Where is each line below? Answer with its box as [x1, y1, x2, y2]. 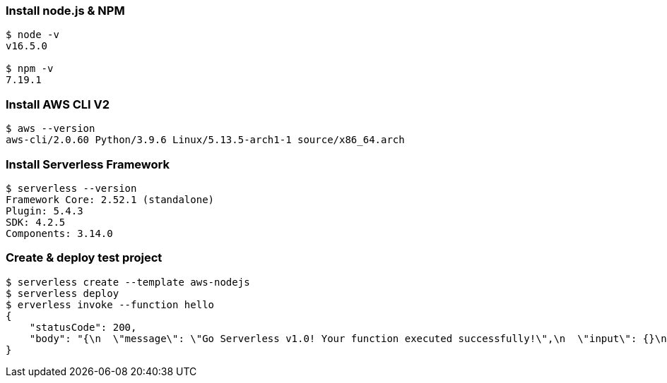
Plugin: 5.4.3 [6, 205, 83, 217]
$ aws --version [6, 123, 95, 135]
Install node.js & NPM [6, 4, 125, 18]
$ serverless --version [6, 182, 137, 194]
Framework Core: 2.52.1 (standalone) [6, 193, 215, 205]
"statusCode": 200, [29, 321, 137, 333]
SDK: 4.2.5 [6, 216, 66, 228]
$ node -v [6, 29, 59, 41]
